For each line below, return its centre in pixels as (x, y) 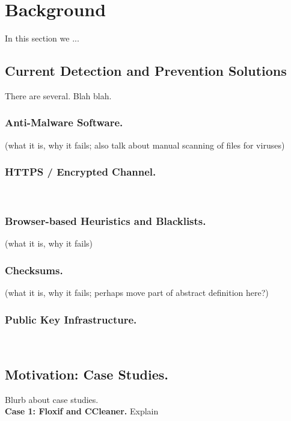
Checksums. (34, 270)
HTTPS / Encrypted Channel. (81, 172)
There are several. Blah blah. (58, 95)
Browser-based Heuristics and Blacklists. (106, 221)
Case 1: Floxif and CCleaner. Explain (82, 411)
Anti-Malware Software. (64, 122)
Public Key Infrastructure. (71, 319)
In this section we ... (42, 38)
